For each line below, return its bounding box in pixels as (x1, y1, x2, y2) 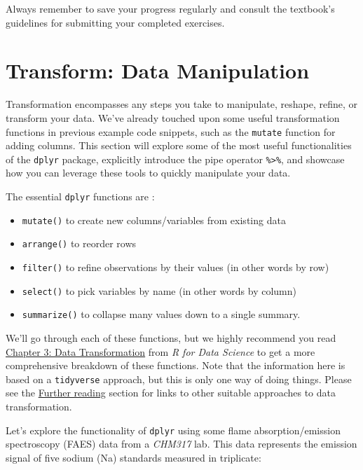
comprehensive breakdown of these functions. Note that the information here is (6, 358, 345, 373)
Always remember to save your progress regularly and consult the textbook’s (6, 1, 335, 15)
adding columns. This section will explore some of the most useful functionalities (6, 138, 352, 153)
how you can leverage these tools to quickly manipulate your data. (6, 165, 291, 180)
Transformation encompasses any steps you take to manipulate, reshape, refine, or (6, 97, 357, 111)
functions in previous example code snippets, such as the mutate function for (6, 124, 336, 139)
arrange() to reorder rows (22, 236, 137, 251)
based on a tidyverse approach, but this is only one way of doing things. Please (6, 371, 352, 386)
